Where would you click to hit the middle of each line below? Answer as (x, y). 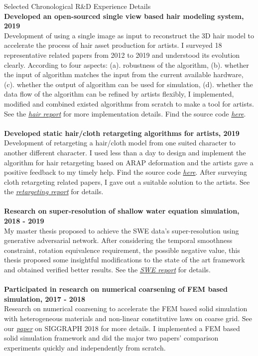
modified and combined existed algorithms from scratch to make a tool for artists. (129, 103)
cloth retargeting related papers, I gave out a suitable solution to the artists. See (127, 181)
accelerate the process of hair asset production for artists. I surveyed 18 (113, 45)
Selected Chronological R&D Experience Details (77, 6)
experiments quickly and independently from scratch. (85, 347)
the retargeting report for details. (54, 191)
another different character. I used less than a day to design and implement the (125, 152)
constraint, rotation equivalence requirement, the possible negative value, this (122, 250)
